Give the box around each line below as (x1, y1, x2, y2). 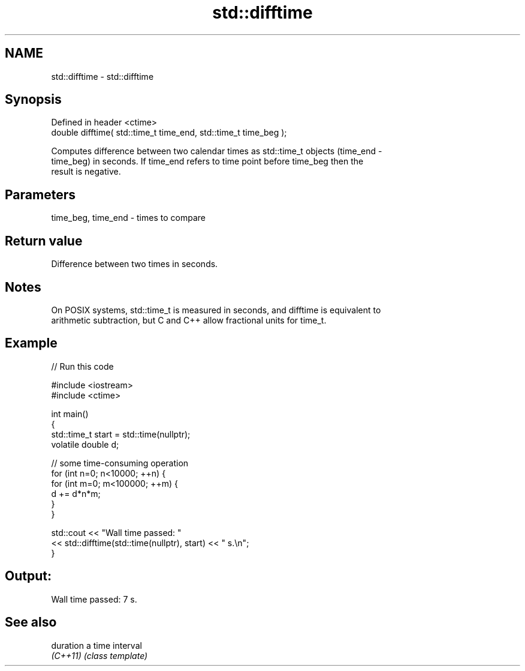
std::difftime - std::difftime (51, 71, 154, 82)
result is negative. (51, 166, 121, 177)
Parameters (5, 187, 76, 202)
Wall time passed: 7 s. (51, 594, 137, 604)
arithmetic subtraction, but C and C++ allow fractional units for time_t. (51, 314, 327, 325)
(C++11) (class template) (51, 650, 148, 661)
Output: (5, 568, 52, 584)
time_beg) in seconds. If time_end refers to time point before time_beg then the (51, 156, 364, 167)
